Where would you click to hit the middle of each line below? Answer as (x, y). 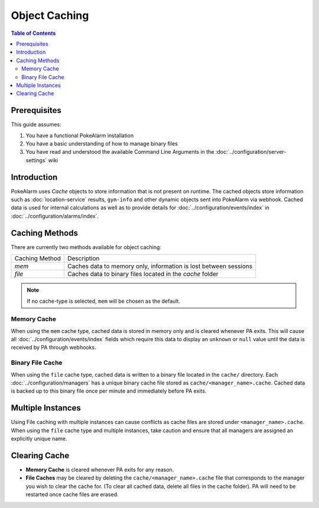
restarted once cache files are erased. (72, 494)
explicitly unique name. (39, 439)
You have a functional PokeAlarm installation (80, 135)
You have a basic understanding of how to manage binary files (102, 143)
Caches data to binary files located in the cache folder (143, 274)
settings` (36, 160)
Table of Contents (33, 33)
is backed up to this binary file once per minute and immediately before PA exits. (109, 391)
